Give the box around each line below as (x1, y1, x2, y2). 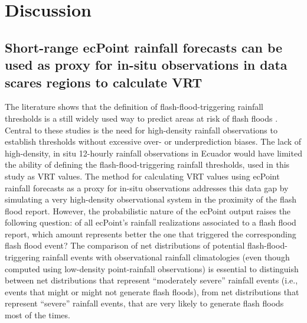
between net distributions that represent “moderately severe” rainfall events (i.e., (5, 274, 298, 286)
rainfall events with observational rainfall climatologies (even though (42, 251, 290, 263)
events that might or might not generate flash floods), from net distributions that (5, 285, 299, 298)
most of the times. (5, 309, 70, 321)
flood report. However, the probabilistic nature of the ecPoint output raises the (5, 204, 291, 217)
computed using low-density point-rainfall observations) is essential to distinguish (5, 262, 299, 275)
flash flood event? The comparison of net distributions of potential (5, 239, 245, 252)
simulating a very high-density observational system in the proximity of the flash (5, 193, 297, 205)
